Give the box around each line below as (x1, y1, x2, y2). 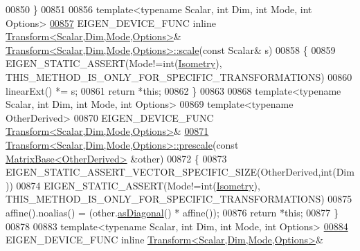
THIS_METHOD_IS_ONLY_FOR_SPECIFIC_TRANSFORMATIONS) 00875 (6, 192, 352, 206)
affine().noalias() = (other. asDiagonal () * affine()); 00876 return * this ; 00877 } (6, 205, 339, 219)
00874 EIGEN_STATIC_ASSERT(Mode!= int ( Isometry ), (16, 178, 260, 192)
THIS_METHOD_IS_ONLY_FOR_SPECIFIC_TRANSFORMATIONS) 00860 (6, 69, 352, 84)
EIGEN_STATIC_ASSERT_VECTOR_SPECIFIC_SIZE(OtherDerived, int (6, 165, 333, 179)
